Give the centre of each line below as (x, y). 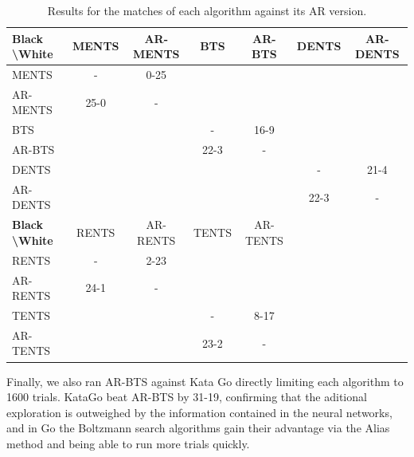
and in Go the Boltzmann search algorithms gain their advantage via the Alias (198, 428)
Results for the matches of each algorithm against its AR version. (207, 10)
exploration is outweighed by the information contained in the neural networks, (199, 412)
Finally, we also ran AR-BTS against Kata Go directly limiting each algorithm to (205, 381)
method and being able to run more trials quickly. (128, 443)
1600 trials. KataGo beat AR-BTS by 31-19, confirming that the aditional (187, 397)
